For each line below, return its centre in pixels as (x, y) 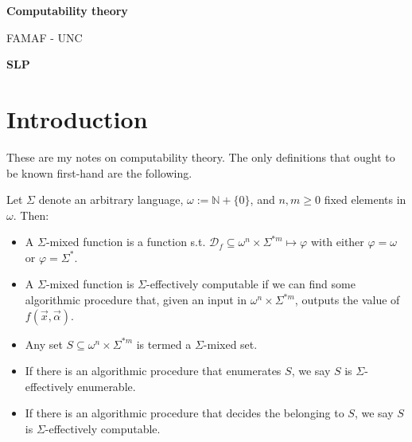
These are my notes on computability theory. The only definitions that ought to (201, 156)
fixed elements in (365, 199)
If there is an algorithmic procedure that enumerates (153, 371)
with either (337, 242)
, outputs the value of (347, 300)
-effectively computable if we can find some (251, 284)
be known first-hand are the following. (99, 172)
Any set (44, 344)
